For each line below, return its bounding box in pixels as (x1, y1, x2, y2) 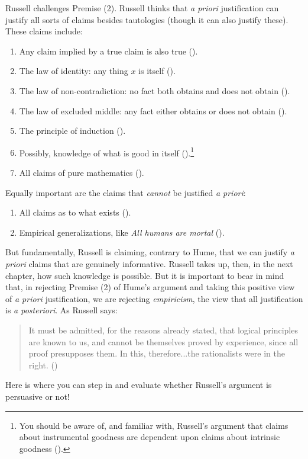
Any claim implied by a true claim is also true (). (19, 44, 198, 57)
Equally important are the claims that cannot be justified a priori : (5, 186, 246, 198)
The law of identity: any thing (19, 65, 128, 77)
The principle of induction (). (19, 124, 126, 137)
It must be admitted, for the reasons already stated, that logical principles (28, 323, 298, 336)
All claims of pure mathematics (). (19, 166, 144, 178)
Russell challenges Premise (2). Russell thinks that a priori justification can (5, 2, 279, 14)
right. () (28, 358, 58, 371)
